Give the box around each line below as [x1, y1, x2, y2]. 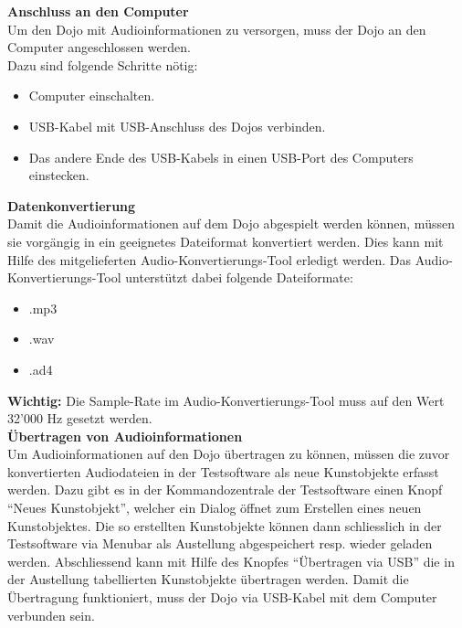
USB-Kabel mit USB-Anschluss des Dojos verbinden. [28, 116, 326, 135]
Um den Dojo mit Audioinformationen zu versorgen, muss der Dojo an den [7, 19, 426, 38]
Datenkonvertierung [7, 196, 136, 215]
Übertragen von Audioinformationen [7, 426, 243, 445]
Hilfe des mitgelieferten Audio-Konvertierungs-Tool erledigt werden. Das [7, 250, 412, 269]
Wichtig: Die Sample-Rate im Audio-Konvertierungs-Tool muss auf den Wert [7, 390, 445, 410]
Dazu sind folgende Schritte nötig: [7, 55, 198, 74]
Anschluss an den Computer [7, 2, 189, 20]
